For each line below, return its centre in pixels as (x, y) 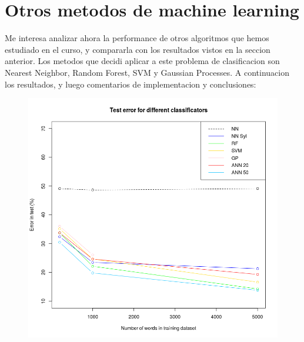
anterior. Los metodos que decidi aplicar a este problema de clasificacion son (142, 61)
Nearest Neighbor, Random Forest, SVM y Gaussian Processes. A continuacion (147, 72)
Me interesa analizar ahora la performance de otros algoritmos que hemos (137, 38)
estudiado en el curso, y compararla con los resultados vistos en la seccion (138, 49)
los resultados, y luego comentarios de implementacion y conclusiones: (131, 84)
